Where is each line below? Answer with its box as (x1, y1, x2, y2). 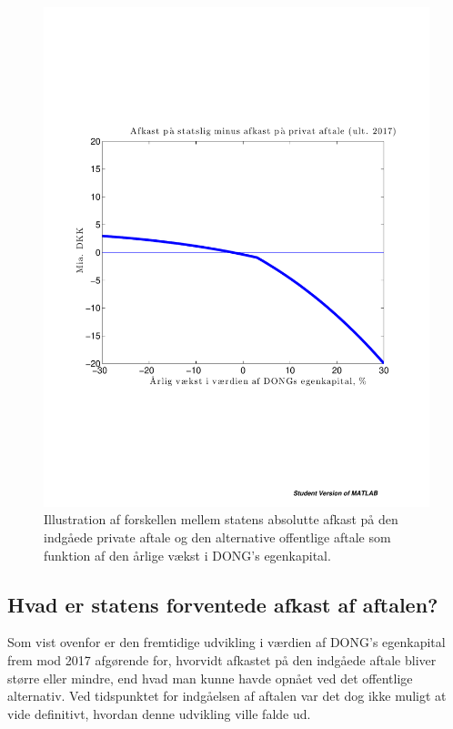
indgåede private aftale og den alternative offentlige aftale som (44, 528, 391, 547)
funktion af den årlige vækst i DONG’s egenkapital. (44, 545, 331, 564)
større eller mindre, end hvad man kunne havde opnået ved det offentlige (7, 668, 413, 687)
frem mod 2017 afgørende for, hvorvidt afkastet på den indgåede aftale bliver (7, 651, 437, 670)
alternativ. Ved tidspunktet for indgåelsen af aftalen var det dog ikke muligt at (7, 686, 447, 705)
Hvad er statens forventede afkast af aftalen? (7, 590, 438, 618)
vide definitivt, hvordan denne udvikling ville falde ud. (7, 704, 311, 723)
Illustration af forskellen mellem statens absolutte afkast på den (44, 510, 398, 529)
